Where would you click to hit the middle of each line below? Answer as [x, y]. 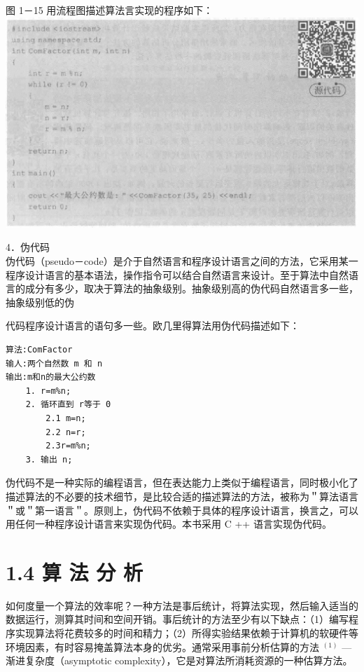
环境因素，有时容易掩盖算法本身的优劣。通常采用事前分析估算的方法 [162, 646]
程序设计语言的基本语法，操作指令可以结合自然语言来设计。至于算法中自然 [177, 274]
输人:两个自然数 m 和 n [54, 363]
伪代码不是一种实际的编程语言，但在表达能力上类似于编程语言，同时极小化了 [182, 482]
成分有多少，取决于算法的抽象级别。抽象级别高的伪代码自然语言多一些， [191, 288]
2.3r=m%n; [68, 446]
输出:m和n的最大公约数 [51, 377]
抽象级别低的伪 [40, 302]
